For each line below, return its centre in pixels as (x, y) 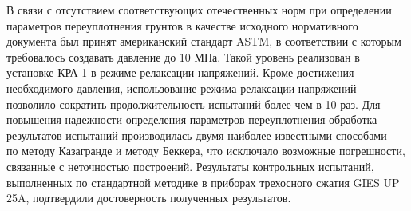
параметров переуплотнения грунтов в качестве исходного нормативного (182, 25)
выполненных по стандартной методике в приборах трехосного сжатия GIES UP (203, 182)
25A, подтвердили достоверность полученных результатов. (149, 198)
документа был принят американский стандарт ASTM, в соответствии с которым (204, 41)
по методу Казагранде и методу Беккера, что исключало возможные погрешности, (206, 151)
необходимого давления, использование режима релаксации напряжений (182, 88)
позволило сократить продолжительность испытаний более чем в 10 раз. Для (194, 104)
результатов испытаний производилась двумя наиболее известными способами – (202, 135)
